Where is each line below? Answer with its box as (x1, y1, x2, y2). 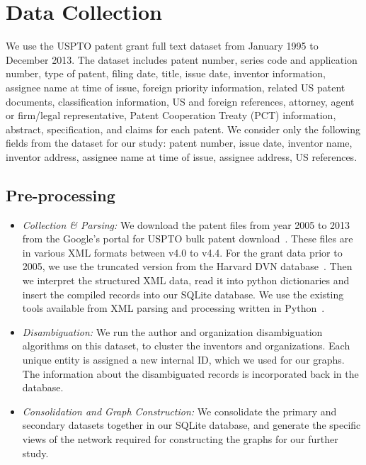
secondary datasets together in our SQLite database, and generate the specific (22, 418, 361, 432)
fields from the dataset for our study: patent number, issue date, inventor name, (6, 135, 353, 150)
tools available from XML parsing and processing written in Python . (22, 301, 325, 315)
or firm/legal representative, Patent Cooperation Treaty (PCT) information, (6, 108, 336, 123)
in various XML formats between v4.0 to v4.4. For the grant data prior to (22, 245, 343, 259)
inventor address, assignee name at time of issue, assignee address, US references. (6, 149, 358, 164)
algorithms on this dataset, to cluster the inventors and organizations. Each (22, 338, 350, 353)
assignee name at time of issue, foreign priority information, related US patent (6, 79, 345, 94)
